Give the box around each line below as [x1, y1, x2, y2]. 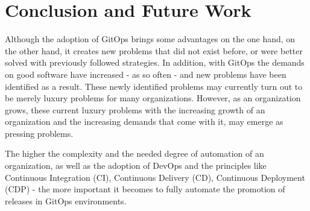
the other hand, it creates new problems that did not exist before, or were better [5, 44, 303, 57]
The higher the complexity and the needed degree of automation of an [5, 147, 264, 160]
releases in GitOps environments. [5, 194, 127, 207]
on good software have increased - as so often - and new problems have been [5, 68, 286, 80]
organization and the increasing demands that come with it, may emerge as [5, 115, 283, 128]
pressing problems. [5, 127, 74, 139]
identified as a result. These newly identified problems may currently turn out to [5, 80, 303, 92]
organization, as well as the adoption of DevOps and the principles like [5, 159, 267, 172]
